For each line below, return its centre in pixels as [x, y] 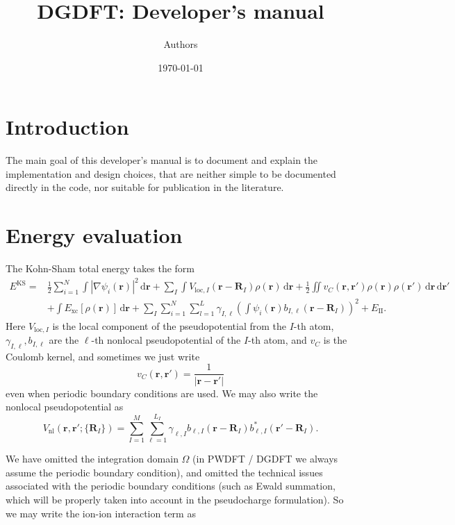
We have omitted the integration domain [92, 459]
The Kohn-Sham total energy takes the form [100, 268]
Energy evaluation [94, 235]
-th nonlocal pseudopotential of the [166, 340]
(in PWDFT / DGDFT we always [265, 459]
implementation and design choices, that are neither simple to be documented [171, 173]
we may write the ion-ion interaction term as [101, 513]
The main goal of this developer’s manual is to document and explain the [162, 160]
